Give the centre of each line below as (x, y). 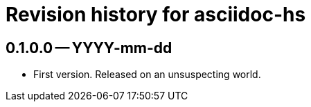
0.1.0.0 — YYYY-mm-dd (89, 48)
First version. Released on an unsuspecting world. (147, 75)
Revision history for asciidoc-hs (156, 14)
